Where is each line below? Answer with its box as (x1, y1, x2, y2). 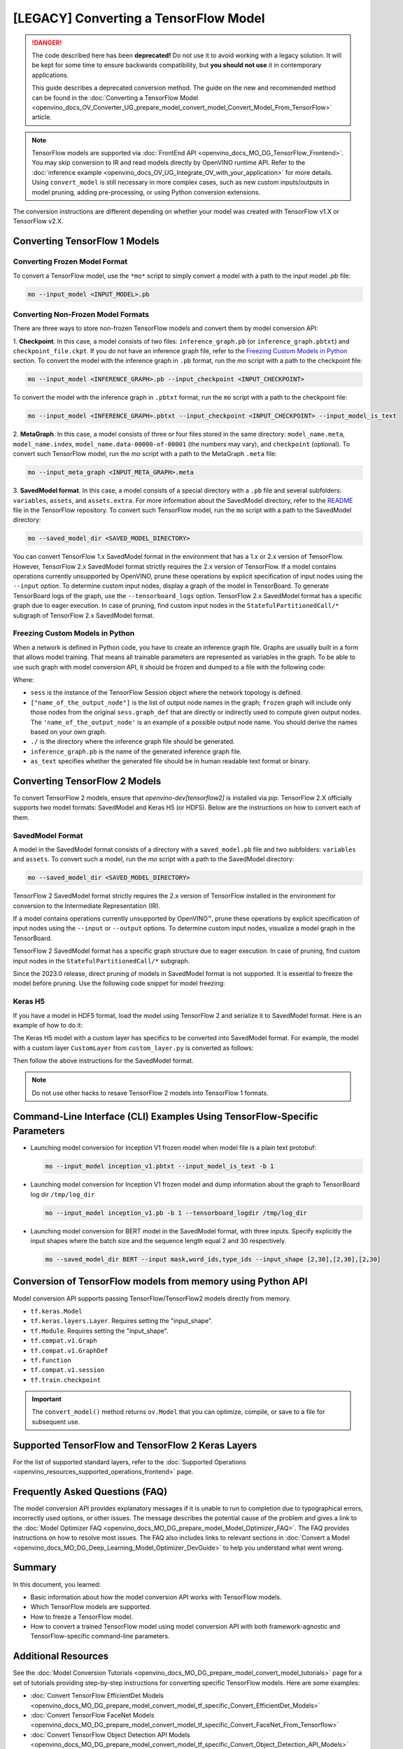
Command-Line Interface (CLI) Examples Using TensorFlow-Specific (13, 1110, 318, 1122)
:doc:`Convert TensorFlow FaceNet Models (30, 1711, 155, 1719)
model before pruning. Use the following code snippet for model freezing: (13, 979, 225, 988)
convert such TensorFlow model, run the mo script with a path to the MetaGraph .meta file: (13, 450, 277, 458)
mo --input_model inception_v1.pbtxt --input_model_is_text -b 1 (45, 1162, 274, 1170)
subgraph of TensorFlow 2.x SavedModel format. (13, 611, 155, 619)
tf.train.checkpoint (30, 1375, 101, 1384)
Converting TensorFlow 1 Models (13, 235, 160, 248)
